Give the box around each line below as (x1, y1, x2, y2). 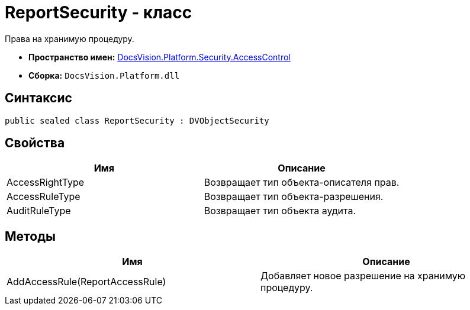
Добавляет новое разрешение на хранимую (260, 270, 466, 282)
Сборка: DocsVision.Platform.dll (28, 70, 180, 80)
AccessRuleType (7, 190, 81, 203)
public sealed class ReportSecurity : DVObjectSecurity (5, 115, 269, 125)
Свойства (5, 135, 65, 151)
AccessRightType (7, 176, 85, 189)
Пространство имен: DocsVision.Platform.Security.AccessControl (28, 51, 291, 62)
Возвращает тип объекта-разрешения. (204, 190, 384, 203)
